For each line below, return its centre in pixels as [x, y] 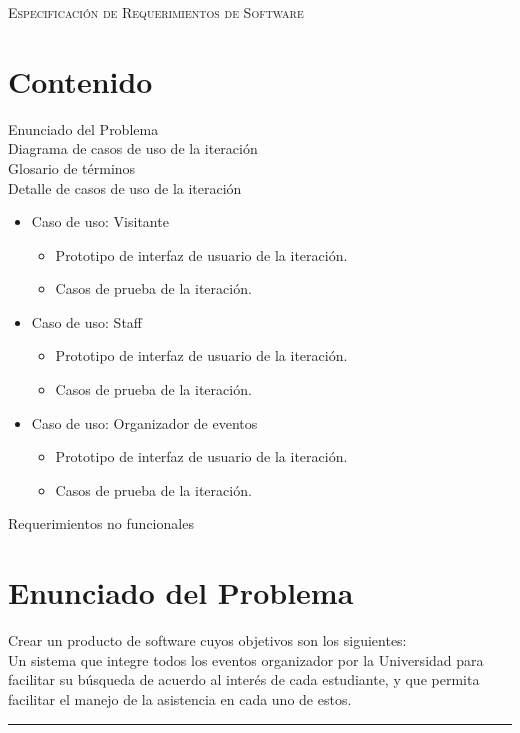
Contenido [80, 80]
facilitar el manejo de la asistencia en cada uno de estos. [180, 698]
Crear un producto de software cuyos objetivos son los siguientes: [207, 640]
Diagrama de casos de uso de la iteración [133, 148]
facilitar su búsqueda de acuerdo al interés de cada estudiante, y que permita [244, 679]
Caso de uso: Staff [86, 321]
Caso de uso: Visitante [100, 221]
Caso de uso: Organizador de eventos [144, 422]
